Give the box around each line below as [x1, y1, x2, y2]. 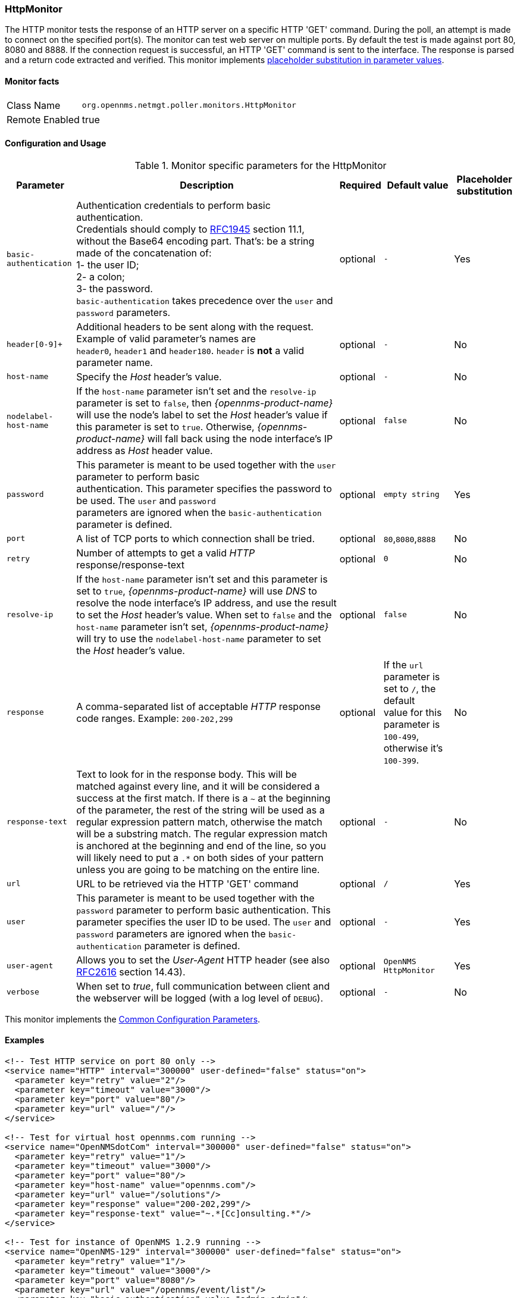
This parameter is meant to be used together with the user [76, 458, 336, 471]
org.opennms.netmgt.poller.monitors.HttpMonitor [82, 101, 296, 110]
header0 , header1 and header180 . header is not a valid [76, 344, 305, 356]
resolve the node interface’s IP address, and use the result [76, 596, 337, 609]
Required [339, 179, 381, 191]
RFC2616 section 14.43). [76, 965, 186, 978]
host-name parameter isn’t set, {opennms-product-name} [76, 620, 329, 633]
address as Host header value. [76, 444, 213, 456]
